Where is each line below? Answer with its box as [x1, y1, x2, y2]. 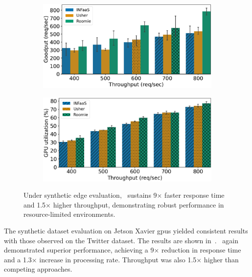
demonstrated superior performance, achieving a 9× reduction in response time [4, 245, 241, 255]
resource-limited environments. [23, 209, 115, 219]
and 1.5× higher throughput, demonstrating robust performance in [23, 199, 224, 209]
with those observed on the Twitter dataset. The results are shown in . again [4, 235, 238, 245]
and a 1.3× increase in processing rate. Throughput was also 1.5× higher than [4, 254, 239, 264]
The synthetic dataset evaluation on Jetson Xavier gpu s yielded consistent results [4, 225, 248, 235]
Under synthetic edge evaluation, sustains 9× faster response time [23, 190, 225, 200]
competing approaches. [4, 264, 72, 274]
